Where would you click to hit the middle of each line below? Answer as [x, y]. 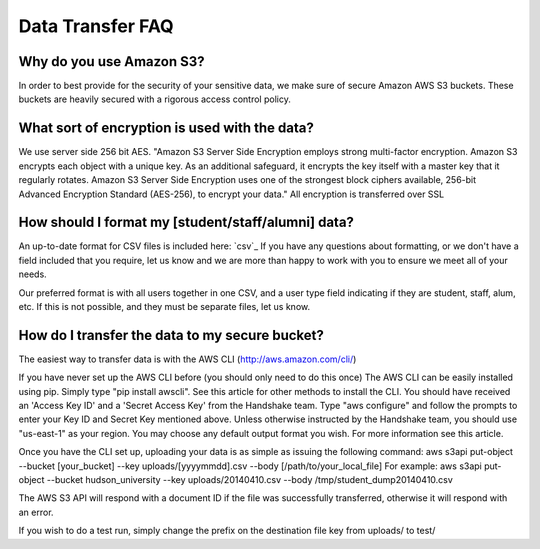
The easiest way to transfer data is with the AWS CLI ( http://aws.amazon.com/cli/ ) [187, 359]
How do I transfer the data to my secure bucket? [171, 335]
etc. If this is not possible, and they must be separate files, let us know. [164, 306]
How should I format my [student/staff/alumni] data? [186, 222]
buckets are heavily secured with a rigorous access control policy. [155, 99]
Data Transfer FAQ [96, 26]
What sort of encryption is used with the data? [166, 128]
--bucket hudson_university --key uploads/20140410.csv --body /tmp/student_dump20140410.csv [250, 480]
